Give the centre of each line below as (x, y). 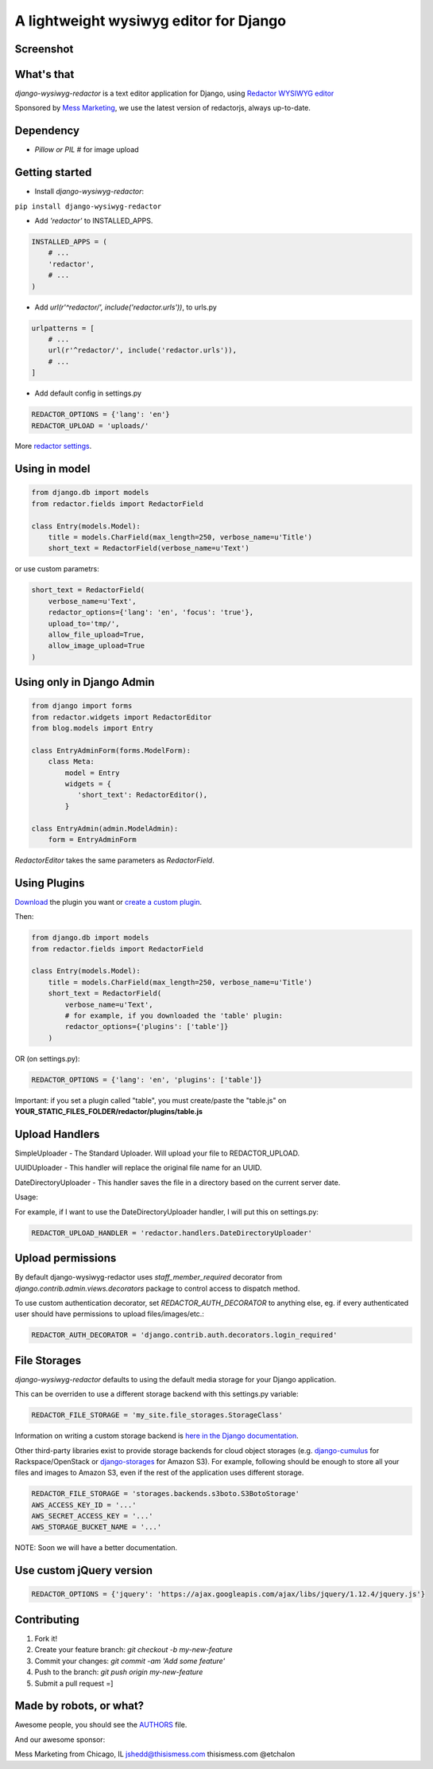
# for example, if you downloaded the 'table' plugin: (174, 1016)
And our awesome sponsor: (60, 1740)
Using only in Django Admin (85, 682)
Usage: (27, 1197)
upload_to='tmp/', (84, 623)
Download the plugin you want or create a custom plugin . (108, 902)
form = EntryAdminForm (92, 840)
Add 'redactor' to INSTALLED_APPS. (94, 221)
